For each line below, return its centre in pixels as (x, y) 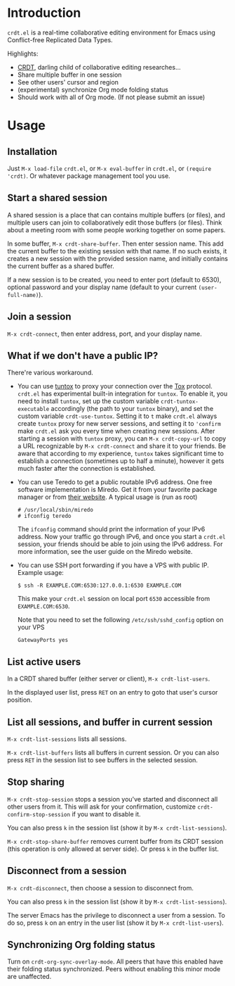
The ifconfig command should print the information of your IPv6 (111, 529)
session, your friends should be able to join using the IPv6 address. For (120, 544)
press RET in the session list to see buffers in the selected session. (103, 760)
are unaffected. (29, 977)
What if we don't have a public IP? (83, 356)
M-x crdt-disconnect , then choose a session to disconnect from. (101, 887)
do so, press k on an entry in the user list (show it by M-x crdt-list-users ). (116, 923)
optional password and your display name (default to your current (102, 287)
